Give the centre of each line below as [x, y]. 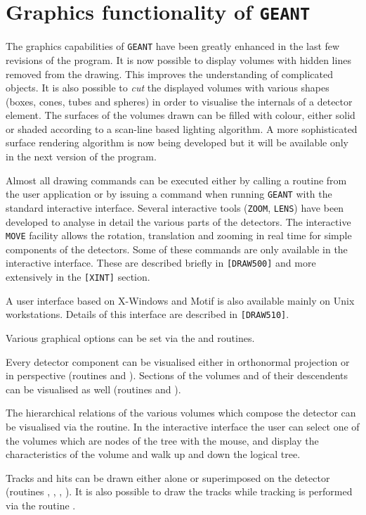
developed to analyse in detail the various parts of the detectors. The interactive [178, 221]
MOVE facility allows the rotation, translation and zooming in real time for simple [179, 235]
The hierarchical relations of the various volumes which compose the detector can [181, 413]
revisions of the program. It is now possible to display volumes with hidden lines [178, 59]
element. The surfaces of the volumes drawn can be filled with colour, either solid [181, 115]
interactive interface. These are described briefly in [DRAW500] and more [161, 263]
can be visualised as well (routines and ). [93, 389]
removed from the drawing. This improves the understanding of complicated [169, 74]
